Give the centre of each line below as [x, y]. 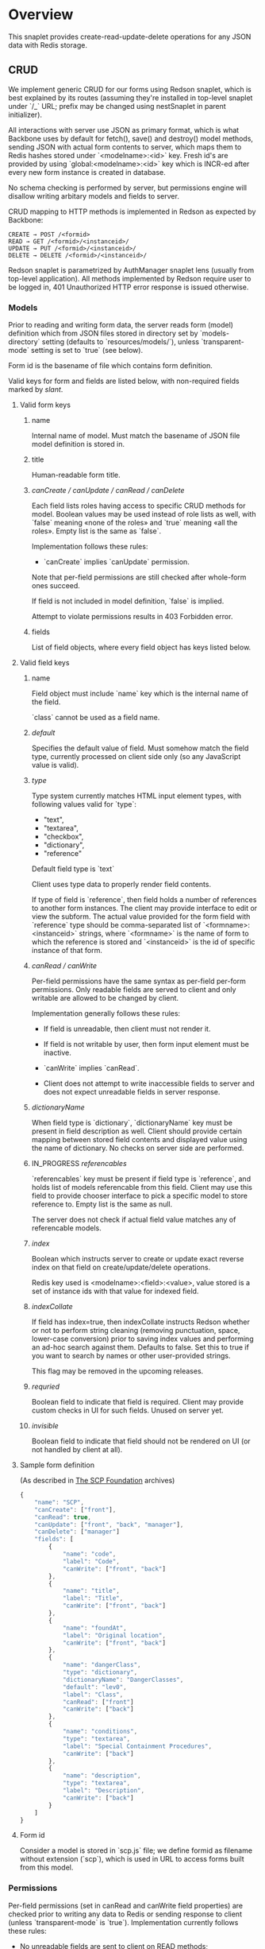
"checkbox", [63, 837]
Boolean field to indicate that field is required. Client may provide [138, 1402]
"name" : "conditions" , [100, 1732]
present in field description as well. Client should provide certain [136, 1131]
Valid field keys [44, 663]
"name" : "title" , [91, 1591]
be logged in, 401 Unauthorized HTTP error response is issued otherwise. [129, 287]
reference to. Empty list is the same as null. [102, 1204]
